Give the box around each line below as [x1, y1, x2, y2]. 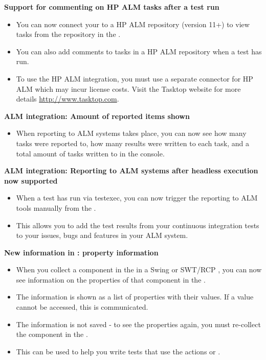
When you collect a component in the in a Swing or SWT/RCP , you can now [16, 264, 262, 275]
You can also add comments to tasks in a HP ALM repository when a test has [16, 46, 262, 56]
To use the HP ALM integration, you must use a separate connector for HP [16, 73, 253, 84]
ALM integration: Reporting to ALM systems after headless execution [4, 165, 258, 176]
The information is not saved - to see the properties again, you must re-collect [16, 318, 261, 329]
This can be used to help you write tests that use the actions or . [16, 346, 220, 356]
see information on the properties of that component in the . [16, 274, 206, 285]
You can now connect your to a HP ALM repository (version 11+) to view [16, 18, 250, 29]
